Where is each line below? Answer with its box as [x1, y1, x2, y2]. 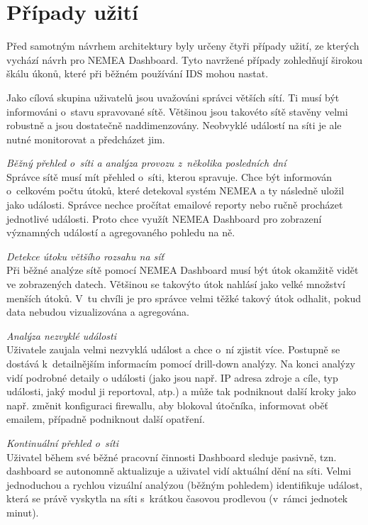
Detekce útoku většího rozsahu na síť [6, 248, 165, 263]
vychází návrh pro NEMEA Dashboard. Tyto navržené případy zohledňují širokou [6, 52, 362, 67]
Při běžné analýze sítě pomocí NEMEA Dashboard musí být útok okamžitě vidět [6, 262, 359, 277]
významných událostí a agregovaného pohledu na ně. [6, 225, 235, 240]
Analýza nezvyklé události [6, 328, 116, 343]
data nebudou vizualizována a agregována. [6, 304, 189, 319]
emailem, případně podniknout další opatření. [6, 411, 205, 426]
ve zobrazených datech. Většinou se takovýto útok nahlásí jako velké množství [6, 277, 345, 292]
